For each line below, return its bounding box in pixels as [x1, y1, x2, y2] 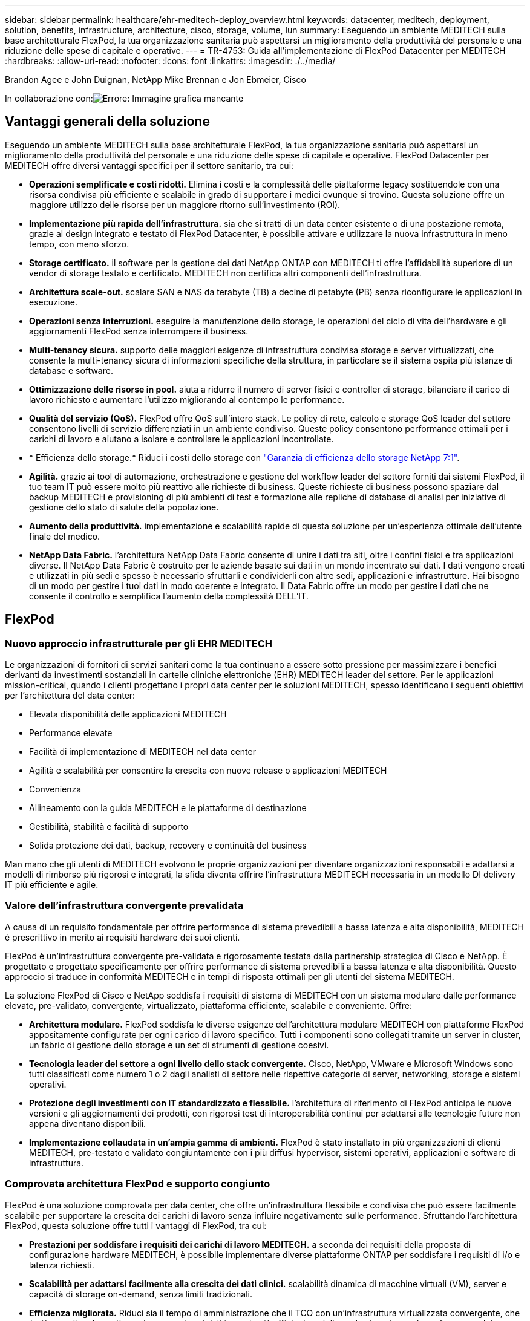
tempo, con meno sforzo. [29, 238, 129, 249]
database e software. [29, 365, 113, 376]
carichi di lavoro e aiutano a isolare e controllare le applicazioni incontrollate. [29, 433, 334, 444]
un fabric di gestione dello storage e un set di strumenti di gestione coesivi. [29, 1039, 329, 1050]
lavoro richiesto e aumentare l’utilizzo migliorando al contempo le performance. [29, 394, 345, 405]
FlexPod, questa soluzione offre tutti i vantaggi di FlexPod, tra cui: [5, 1220, 267, 1231]
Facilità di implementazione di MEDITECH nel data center [29, 746, 256, 757]
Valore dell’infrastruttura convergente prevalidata [5, 899, 244, 912]
